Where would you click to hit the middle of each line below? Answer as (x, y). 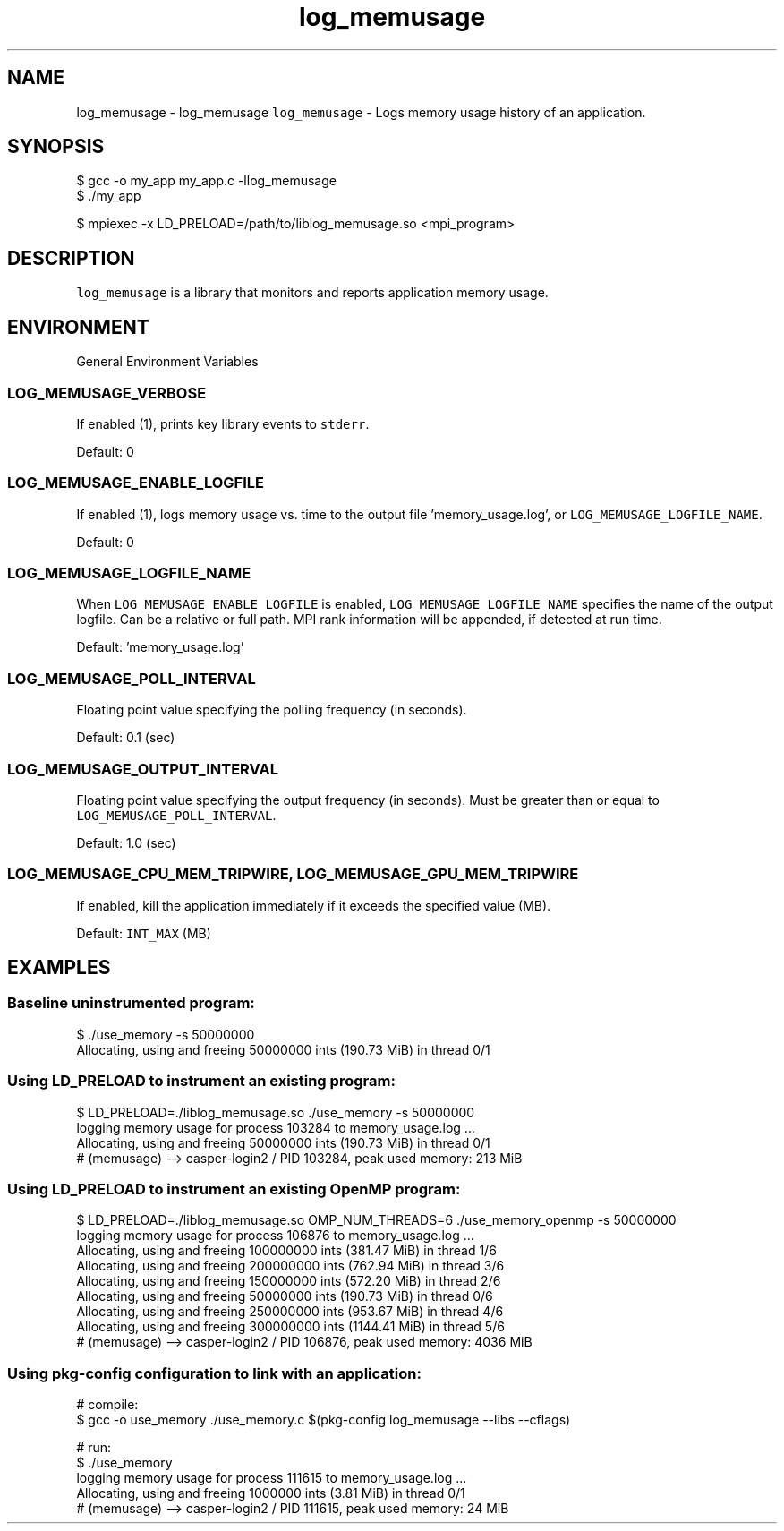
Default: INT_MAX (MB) (144, 933)
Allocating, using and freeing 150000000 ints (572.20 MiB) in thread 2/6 (289, 1281)
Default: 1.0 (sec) (126, 842)
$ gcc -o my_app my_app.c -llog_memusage (206, 181)
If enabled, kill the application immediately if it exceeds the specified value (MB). (314, 905)
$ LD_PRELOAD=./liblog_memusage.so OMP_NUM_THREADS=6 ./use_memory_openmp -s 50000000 (376, 1220)
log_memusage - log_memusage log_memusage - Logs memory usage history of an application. (361, 112)
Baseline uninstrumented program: (131, 1003)
